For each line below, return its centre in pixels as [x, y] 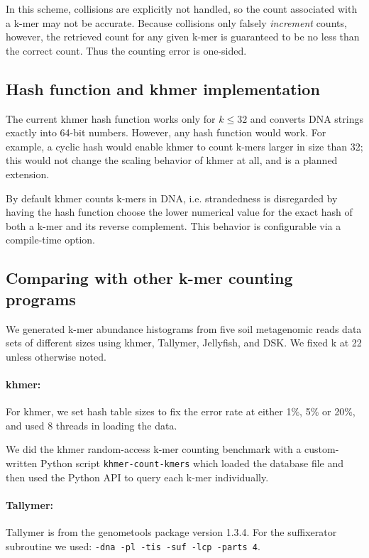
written [22, 463]
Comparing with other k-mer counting [149, 278]
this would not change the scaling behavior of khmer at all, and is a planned [172, 160]
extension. [28, 174]
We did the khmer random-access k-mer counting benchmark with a [154, 449]
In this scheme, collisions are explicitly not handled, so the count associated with [182, 9]
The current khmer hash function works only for [111, 118]
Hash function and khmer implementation [163, 88]
